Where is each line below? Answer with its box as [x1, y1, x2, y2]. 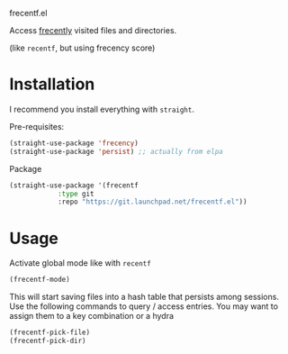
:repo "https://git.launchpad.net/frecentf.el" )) [57, 197, 247, 206]
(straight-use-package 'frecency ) [9, 139, 139, 148]
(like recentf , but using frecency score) [9, 42, 156, 53]
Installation [9, 74, 95, 95]
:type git [57, 189, 94, 198]
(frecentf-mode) [9, 275, 70, 285]
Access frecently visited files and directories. [9, 25, 177, 35]
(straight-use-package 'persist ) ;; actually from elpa [9, 147, 223, 156]
